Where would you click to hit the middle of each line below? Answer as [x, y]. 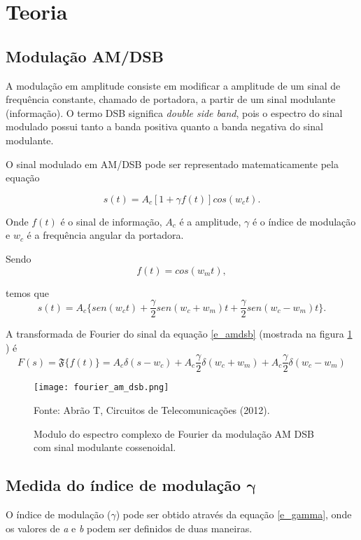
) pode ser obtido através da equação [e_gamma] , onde [234, 514]
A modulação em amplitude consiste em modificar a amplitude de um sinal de [173, 85]
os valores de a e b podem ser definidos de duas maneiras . [129, 528]
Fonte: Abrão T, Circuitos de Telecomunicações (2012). [152, 410]
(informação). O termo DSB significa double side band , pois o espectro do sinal [174, 112]
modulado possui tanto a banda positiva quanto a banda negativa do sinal [164, 126]
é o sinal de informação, [111, 221]
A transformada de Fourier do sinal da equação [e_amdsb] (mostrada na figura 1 [179, 334]
